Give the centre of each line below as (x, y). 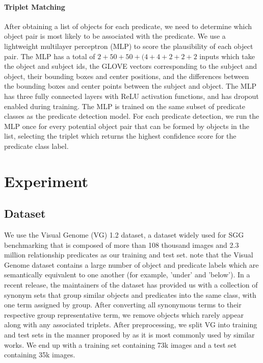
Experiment (46, 181)
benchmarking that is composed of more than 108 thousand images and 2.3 (122, 244)
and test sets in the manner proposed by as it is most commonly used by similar (129, 335)
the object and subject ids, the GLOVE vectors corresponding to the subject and (131, 66)
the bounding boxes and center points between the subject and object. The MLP (130, 86)
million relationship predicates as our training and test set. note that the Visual (129, 255)
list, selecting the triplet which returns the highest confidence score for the (120, 136)
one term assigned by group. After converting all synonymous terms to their (123, 305)
